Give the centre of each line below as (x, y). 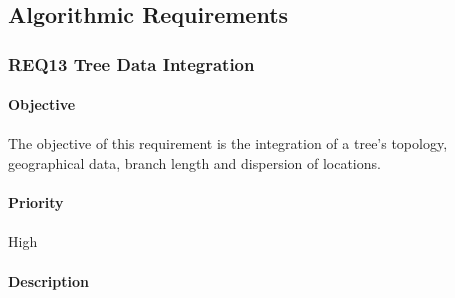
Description (49, 280)
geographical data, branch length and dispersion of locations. (194, 163)
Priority (36, 202)
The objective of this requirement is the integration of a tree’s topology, (228, 143)
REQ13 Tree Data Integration (131, 63)
